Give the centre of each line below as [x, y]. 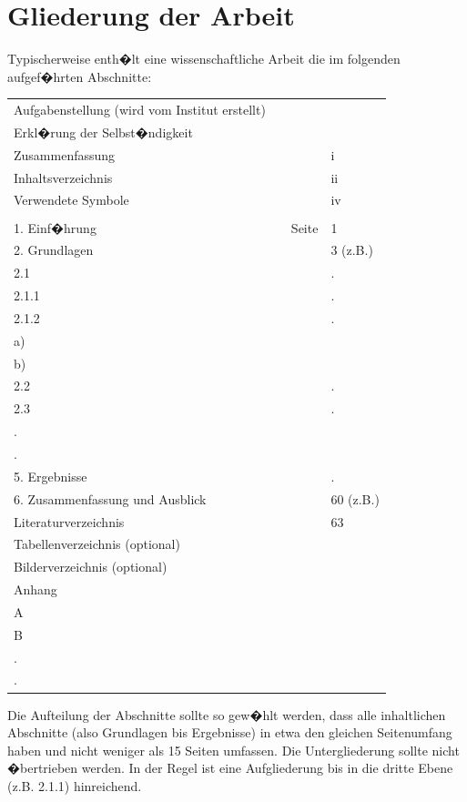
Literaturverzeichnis [69, 521]
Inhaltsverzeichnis [63, 177]
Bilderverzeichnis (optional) [91, 567]
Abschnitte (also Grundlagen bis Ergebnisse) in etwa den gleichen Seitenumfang [230, 732]
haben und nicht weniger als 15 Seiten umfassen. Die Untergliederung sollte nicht [233, 750]
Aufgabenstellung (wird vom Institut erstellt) [140, 110]
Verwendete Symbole [71, 200]
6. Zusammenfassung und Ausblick [110, 498]
